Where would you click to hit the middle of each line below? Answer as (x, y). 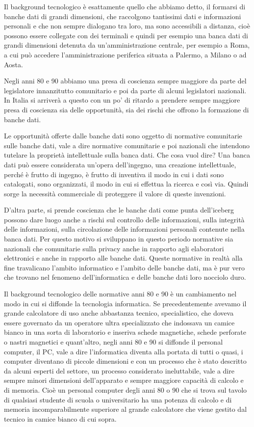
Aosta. (13, 64)
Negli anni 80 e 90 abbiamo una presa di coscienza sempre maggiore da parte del (125, 81)
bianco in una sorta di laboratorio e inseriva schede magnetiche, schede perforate (125, 332)
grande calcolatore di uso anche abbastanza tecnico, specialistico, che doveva (119, 313)
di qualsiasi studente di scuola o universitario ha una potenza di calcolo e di (118, 399)
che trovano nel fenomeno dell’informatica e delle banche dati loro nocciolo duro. (125, 277)
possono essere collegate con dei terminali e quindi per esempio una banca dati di (126, 35)
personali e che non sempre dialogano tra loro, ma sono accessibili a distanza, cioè (127, 26)
